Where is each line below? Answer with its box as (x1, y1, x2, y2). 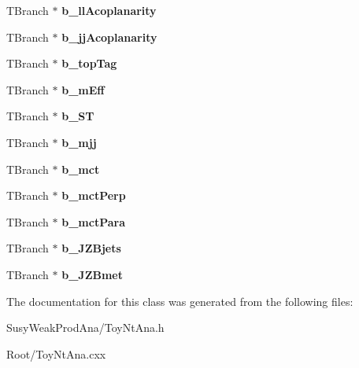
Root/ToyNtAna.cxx (6, 345, 106, 362)
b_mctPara (61, 213, 126, 230)
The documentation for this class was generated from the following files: (6, 293, 353, 309)
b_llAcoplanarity (61, 2, 157, 18)
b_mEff (61, 81, 105, 98)
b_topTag (61, 55, 117, 72)
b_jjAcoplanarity (61, 28, 157, 45)
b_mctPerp (61, 187, 126, 204)
